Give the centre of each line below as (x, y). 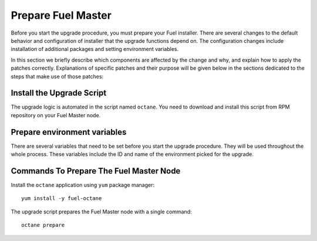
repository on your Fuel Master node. (56, 115)
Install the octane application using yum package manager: (83, 185)
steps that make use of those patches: (57, 76)
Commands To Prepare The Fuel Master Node (96, 171)
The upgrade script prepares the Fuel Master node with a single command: (101, 212)
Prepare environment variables (69, 132)
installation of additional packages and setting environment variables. (95, 49)
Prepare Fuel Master (61, 15)
